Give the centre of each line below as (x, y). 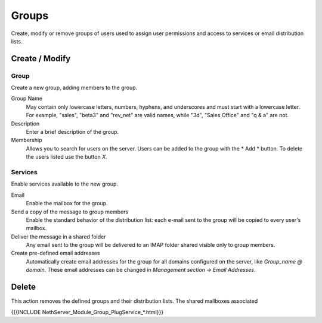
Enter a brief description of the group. (72, 132)
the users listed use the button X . (66, 157)
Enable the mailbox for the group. (67, 203)
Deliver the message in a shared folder (58, 236)
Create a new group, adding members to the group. (74, 88)
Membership (27, 140)
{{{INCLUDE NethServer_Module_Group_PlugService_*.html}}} (87, 312)
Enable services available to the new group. (65, 184)
